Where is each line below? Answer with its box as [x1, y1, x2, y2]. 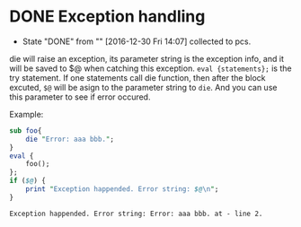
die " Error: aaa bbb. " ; [25, 135, 115, 144]
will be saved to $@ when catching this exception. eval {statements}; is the [9, 63, 292, 74]
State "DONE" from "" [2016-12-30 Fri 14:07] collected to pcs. [22, 36, 252, 47]
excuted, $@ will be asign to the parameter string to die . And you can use [9, 82, 278, 92]
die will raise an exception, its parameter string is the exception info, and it [9, 53, 285, 64]
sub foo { [9, 126, 42, 135]
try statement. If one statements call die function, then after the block [9, 72, 266, 83]
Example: [9, 109, 44, 119]
